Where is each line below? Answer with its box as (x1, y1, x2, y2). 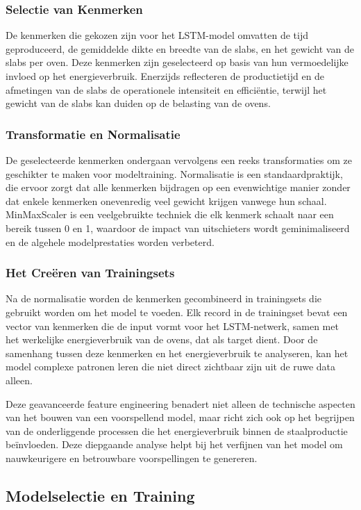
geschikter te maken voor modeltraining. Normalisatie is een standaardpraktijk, (6, 166, 343, 181)
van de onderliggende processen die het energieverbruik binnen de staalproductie (6, 423, 348, 438)
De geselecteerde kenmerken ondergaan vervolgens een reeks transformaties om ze (6, 153, 352, 167)
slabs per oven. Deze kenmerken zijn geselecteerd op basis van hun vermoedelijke (6, 55, 349, 69)
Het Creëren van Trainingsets (6, 264, 175, 281)
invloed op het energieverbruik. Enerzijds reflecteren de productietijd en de (6, 69, 325, 83)
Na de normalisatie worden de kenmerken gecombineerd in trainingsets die (6, 291, 322, 306)
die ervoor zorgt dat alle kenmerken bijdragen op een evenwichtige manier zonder (6, 180, 351, 195)
